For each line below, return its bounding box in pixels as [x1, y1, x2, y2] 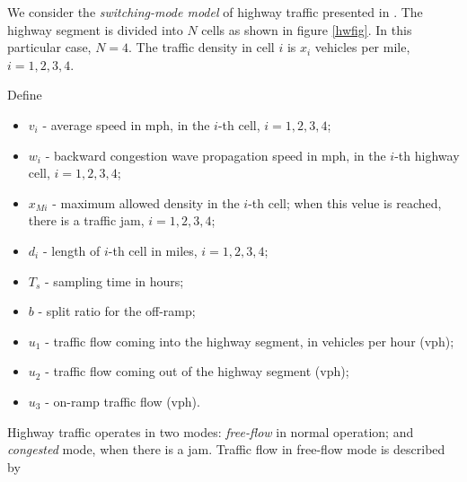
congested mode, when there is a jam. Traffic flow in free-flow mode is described [7, 440, 445, 459]
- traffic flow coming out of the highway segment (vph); [45, 362, 349, 381]
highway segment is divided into [7, 20, 183, 39]
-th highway [394, 145, 460, 164]
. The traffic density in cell [128, 38, 275, 57]
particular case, [7, 38, 92, 57]
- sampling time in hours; [45, 271, 184, 290]
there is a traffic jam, [28, 211, 145, 230]
